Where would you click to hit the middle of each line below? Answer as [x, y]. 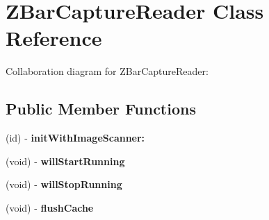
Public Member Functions [101, 109]
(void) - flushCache [50, 207]
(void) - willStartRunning [65, 161]
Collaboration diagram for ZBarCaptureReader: [107, 71]
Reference [54, 38]
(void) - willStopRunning [64, 184]
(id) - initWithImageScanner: [75, 138]
